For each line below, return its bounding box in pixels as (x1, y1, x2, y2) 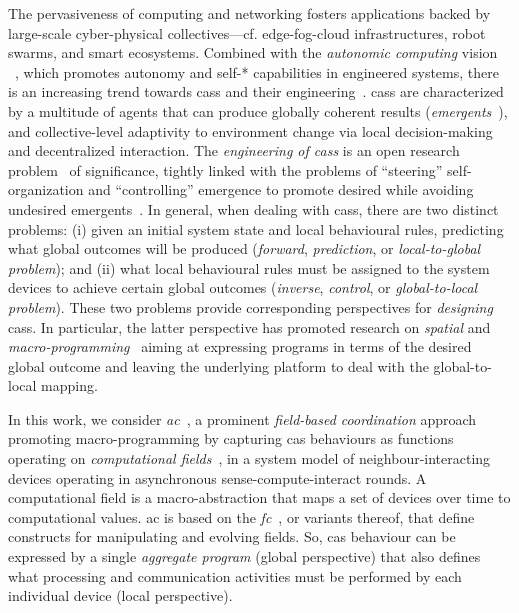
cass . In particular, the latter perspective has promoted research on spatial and (8, 316, 491, 337)
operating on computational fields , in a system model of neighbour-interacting (8, 448, 491, 469)
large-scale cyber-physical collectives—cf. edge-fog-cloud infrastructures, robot (8, 22, 486, 43)
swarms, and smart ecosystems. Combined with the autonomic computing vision (8, 42, 498, 63)
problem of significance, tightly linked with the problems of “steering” (8, 159, 443, 180)
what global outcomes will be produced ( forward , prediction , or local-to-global (8, 238, 481, 259)
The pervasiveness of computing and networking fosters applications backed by (8, 3, 491, 23)
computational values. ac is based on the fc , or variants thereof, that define (8, 506, 475, 527)
